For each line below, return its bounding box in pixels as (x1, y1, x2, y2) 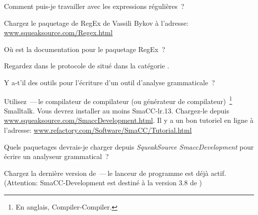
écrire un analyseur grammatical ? (4, 151, 109, 161)
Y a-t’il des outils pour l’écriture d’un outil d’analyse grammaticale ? (4, 77, 215, 87)
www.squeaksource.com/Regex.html (4, 27, 113, 38)
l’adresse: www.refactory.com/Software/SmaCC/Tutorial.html (4, 125, 192, 135)
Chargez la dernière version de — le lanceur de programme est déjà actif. (4, 167, 226, 178)
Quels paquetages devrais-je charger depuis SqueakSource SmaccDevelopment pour (4, 141, 254, 152)
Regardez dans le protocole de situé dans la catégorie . (4, 60, 170, 71)
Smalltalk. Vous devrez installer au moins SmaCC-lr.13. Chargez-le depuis (4, 105, 229, 115)
